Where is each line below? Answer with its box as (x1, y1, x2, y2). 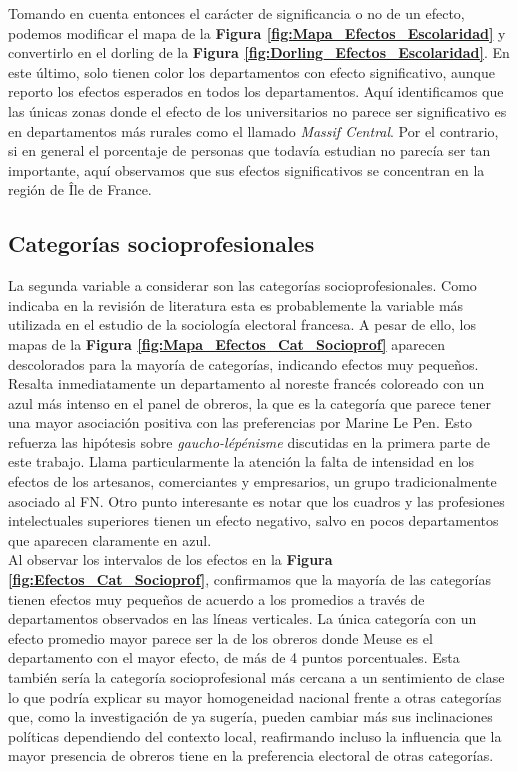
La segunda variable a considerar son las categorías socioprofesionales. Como (8, 275, 477, 296)
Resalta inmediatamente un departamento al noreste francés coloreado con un (8, 373, 485, 394)
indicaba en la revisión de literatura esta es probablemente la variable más (8, 294, 464, 315)
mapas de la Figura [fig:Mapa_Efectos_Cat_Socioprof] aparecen (8, 333, 445, 354)
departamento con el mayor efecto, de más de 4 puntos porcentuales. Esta (8, 647, 460, 668)
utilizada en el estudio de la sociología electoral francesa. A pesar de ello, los (8, 314, 476, 335)
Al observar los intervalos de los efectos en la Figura (8, 549, 333, 570)
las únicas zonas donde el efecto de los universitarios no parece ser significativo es (8, 100, 507, 121)
